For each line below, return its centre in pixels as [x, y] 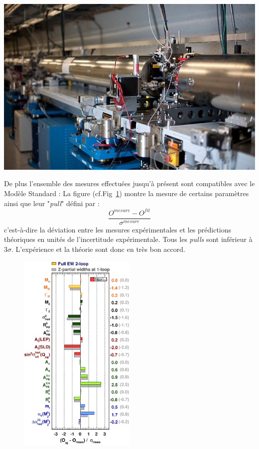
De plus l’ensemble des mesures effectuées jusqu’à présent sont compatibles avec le [129, 183]
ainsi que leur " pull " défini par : [52, 203]
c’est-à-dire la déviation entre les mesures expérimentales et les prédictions [118, 229]
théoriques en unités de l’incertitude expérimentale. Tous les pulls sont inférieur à [128, 239]
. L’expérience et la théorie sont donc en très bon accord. [98, 249]
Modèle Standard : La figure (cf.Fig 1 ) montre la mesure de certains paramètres [127, 193]
